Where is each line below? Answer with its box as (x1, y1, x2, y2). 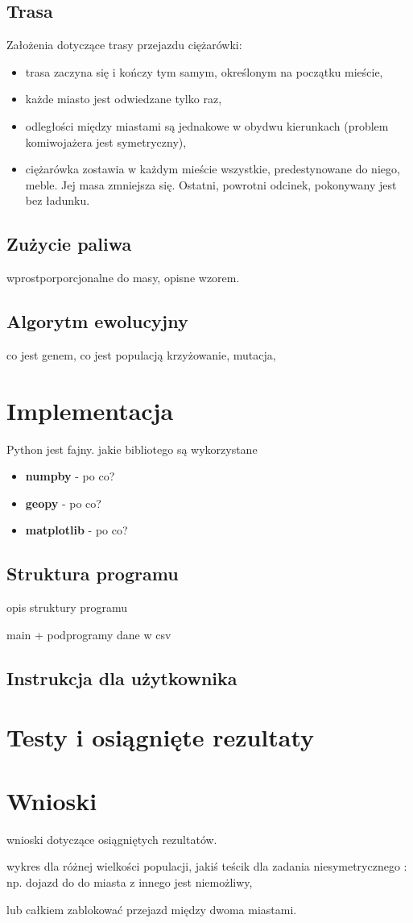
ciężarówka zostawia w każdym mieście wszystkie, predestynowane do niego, (25, 160, 400, 177)
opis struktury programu (6, 599, 128, 616)
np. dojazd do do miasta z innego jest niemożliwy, (6, 873, 253, 890)
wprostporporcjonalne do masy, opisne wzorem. (6, 269, 240, 286)
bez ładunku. (25, 192, 90, 209)
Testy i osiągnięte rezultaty (6, 721, 315, 754)
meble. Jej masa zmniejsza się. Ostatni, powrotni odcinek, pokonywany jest (25, 176, 397, 193)
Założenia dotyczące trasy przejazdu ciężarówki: (6, 36, 242, 53)
